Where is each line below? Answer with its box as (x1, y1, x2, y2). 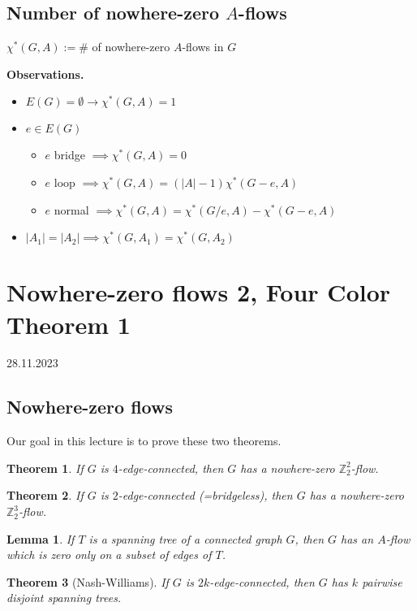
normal (54, 201, 89, 218)
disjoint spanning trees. (6, 589, 122, 606)
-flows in (182, 38, 224, 55)
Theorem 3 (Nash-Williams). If (6, 573, 169, 590)
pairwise (362, 573, 402, 590)
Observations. (6, 65, 84, 82)
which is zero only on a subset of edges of (6, 546, 212, 563)
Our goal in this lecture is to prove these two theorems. (6, 432, 282, 449)
